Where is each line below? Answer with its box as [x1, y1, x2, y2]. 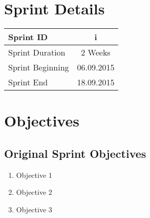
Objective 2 [16, 187, 52, 197]
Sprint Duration [8, 46, 66, 59]
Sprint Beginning [8, 61, 69, 74]
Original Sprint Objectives [4, 145, 146, 161]
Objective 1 [16, 169, 52, 180]
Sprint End [8, 76, 48, 88]
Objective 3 [16, 204, 52, 214]
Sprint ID [8, 31, 48, 43]
